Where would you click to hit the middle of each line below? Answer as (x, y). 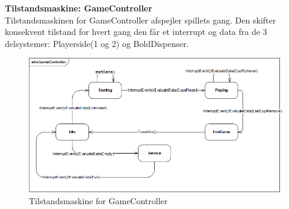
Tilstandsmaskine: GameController (79, 8)
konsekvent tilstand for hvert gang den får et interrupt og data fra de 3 (136, 32)
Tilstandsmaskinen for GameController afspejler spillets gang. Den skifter (141, 20)
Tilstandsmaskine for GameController (98, 201)
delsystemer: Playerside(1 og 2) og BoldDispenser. (97, 43)
